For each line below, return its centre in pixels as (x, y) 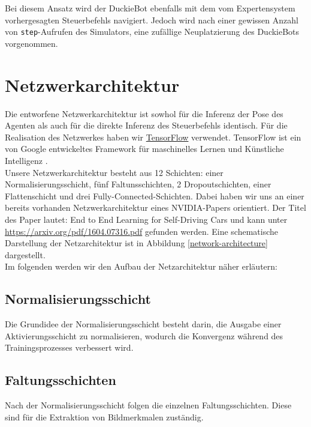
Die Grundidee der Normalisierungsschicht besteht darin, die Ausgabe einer (143, 324)
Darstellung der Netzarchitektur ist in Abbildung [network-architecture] (136, 243)
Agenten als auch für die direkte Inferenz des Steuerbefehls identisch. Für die (146, 125)
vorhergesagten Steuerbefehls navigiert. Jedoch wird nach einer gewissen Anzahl (152, 20)
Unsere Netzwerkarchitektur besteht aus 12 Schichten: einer (114, 172)
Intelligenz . (26, 160)
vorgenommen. (31, 43)
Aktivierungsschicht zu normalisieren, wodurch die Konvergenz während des (144, 335)
